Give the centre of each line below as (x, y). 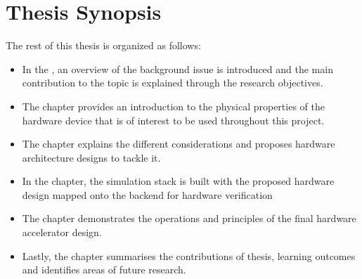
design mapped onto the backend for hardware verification (147, 194)
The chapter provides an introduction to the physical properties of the (173, 106)
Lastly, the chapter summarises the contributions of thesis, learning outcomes (189, 255)
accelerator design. (62, 232)
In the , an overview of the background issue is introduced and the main (177, 69)
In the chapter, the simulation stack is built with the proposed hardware (178, 181)
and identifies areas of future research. (104, 270)
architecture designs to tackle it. (91, 157)
